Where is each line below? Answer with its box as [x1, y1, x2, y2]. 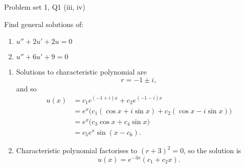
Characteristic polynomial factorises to [16, 145, 138, 155]
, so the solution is [184, 145, 241, 155]
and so [16, 83, 37, 93]
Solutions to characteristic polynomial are [16, 66, 147, 77]
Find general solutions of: [4, 18, 84, 29]
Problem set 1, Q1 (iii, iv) [4, 2, 85, 12]
